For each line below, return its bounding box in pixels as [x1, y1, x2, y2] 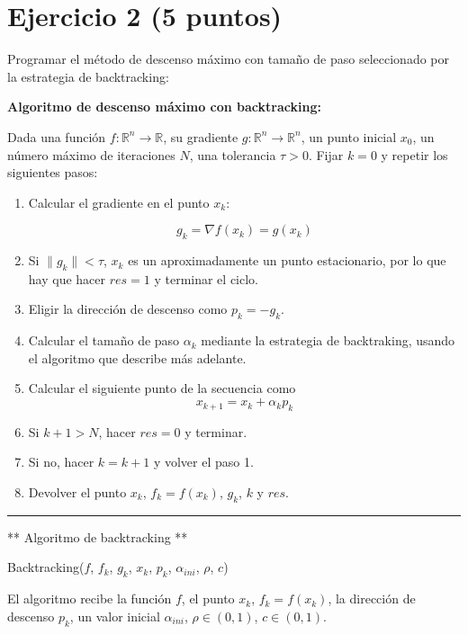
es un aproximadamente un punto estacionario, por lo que [128, 251, 446, 270]
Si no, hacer [28, 452, 94, 471]
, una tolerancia [189, 145, 276, 164]
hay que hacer [28, 269, 106, 288]
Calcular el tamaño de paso [28, 331, 180, 350]
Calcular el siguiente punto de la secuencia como [28, 379, 296, 397]
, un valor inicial [69, 606, 160, 625]
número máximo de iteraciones [7, 145, 175, 164]
